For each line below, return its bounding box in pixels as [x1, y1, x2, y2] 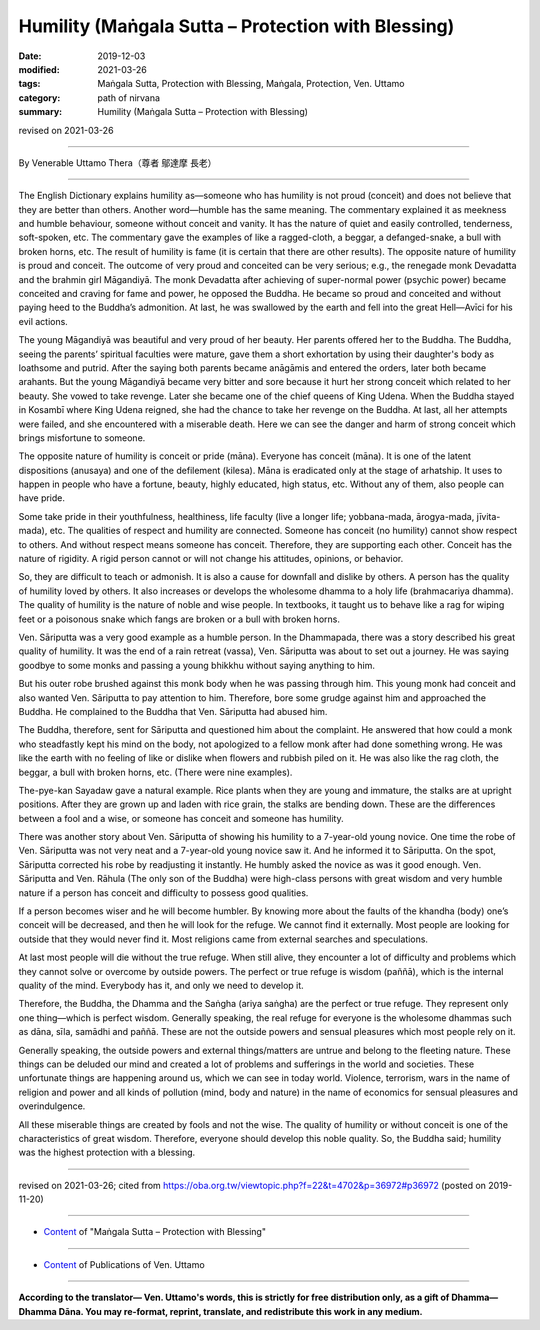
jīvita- [476, 510, 501, 522]
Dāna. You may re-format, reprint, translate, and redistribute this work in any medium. [58, 1305, 424, 1317]
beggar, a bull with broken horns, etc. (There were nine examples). [18, 766, 293, 778]
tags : [18, 78, 41, 90]
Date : [18, 50, 42, 62]
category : [18, 91, 61, 104]
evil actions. [18, 315, 69, 327]
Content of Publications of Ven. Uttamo [43, 1258, 205, 1270]
